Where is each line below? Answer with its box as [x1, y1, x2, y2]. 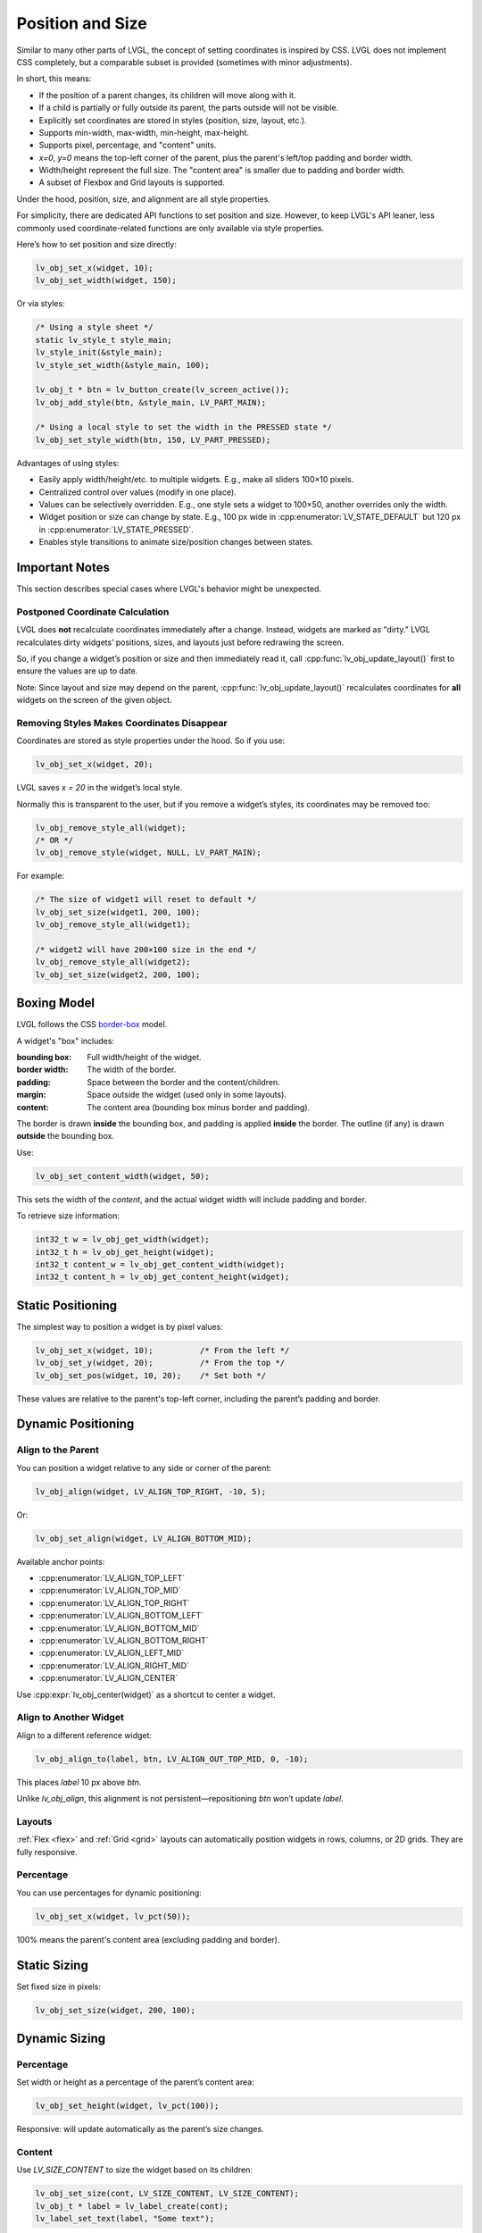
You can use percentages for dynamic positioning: [16, 1887, 203, 1898]
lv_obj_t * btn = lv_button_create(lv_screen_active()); [35, 385, 290, 395]
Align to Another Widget [16, 1711, 124, 1724]
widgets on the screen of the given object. [16, 695, 173, 706]
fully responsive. [16, 1846, 78, 1857]
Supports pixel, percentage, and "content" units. [38, 139, 217, 151]
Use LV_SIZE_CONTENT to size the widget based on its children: [16, 2164, 253, 2175]
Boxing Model [16, 996, 96, 1011]
